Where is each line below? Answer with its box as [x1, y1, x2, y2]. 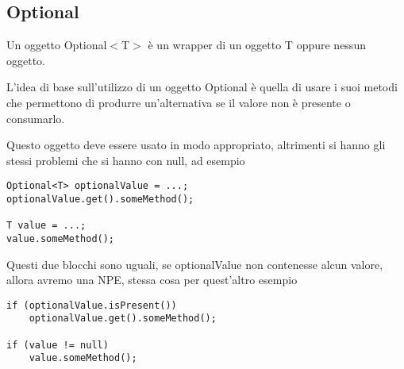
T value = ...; [6, 220, 87, 232]
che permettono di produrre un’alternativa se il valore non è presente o [6, 94, 351, 110]
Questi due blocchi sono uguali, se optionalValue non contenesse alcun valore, [6, 256, 383, 272]
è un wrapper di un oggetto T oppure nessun [148, 37, 366, 53]
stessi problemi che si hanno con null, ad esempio [6, 152, 245, 168]
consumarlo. [6, 110, 65, 126]
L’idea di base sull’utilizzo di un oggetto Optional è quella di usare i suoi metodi [6, 79, 398, 95]
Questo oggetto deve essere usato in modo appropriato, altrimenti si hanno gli [6, 136, 386, 153]
